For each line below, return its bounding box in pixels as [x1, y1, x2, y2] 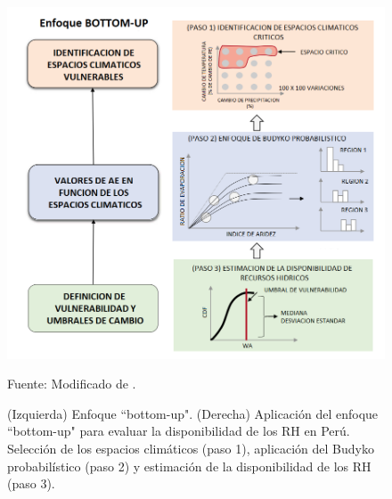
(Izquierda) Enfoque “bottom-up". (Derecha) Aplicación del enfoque [7, 404, 379, 422]
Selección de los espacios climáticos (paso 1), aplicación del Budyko [7, 438, 374, 457]
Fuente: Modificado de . [7, 374, 136, 393]
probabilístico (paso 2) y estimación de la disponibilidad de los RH [7, 456, 372, 475]
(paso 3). [7, 474, 55, 493]
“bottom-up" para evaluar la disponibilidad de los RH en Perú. [7, 421, 350, 440]
